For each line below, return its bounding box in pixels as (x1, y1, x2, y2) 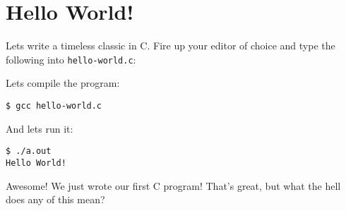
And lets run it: (6, 121, 73, 135)
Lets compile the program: (6, 76, 120, 90)
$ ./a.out (6, 146, 52, 157)
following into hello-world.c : (6, 52, 136, 66)
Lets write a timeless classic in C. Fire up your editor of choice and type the (6, 38, 335, 53)
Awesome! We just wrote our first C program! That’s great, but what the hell (6, 178, 341, 193)
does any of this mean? (6, 192, 105, 207)
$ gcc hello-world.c (6, 100, 102, 111)
